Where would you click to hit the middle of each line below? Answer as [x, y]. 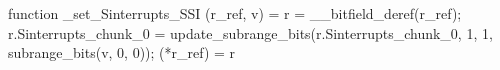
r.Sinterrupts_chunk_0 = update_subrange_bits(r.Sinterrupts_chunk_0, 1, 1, [250, 32]
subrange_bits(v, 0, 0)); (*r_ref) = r [122, 52]
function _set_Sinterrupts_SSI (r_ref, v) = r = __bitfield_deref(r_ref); [235, 13]
